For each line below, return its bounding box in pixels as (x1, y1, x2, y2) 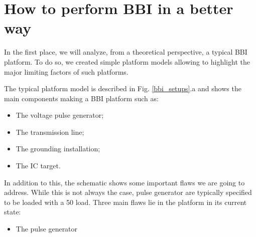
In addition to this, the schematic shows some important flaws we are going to (4, 177, 245, 187)
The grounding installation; (16, 143, 100, 154)
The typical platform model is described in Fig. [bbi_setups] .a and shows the (4, 83, 241, 94)
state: (4, 206, 21, 217)
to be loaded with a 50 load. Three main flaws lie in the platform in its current (4, 196, 247, 207)
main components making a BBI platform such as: (4, 93, 159, 103)
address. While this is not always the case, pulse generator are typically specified (4, 187, 252, 197)
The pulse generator (16, 223, 78, 234)
